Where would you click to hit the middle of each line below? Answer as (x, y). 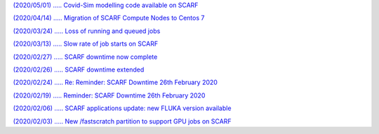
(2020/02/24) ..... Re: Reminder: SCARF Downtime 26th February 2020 (115, 82)
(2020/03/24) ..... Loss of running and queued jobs (87, 31)
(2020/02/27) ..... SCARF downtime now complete (85, 57)
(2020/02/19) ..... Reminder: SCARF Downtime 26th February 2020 (109, 95)
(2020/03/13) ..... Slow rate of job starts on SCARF (85, 44)
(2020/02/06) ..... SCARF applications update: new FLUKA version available (122, 108)
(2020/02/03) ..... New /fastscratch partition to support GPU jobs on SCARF (122, 121)
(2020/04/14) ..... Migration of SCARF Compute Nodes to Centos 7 (109, 18)
